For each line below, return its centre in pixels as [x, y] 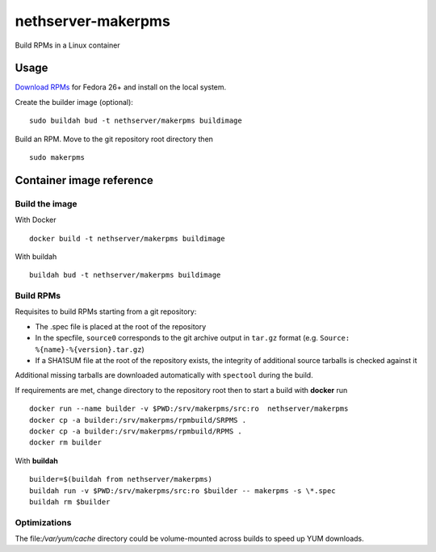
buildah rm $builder [70, 502]
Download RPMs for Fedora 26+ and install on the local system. [121, 87]
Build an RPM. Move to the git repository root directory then [114, 139]
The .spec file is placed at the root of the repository [121, 326]
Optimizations [43, 522]
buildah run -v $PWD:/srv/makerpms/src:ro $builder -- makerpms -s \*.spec [182, 491]
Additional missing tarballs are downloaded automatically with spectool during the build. [164, 375]
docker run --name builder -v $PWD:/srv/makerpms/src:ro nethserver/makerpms [189, 409]
